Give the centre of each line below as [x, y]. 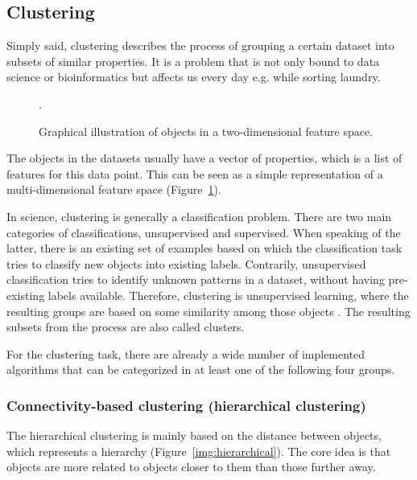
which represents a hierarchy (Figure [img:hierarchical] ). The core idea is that [199, 451]
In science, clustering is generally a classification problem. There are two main [199, 216]
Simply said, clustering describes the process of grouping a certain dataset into [200, 45]
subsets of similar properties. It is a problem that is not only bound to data [193, 61]
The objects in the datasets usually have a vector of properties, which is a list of [204, 158]
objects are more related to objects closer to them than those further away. [191, 467]
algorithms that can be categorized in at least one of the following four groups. [201, 369]
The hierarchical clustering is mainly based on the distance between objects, [194, 435]
